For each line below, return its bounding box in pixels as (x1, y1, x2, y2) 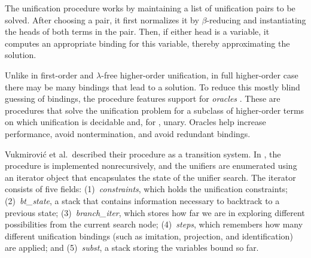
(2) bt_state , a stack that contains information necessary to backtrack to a (5, 194, 280, 207)
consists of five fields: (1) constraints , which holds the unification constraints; (5, 183, 288, 195)
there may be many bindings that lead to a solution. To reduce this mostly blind (5, 80, 300, 93)
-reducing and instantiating (206, 13, 306, 26)
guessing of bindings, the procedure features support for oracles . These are (5, 92, 280, 105)
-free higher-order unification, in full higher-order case (101, 68, 298, 81)
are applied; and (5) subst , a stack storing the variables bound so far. (5, 241, 259, 254)
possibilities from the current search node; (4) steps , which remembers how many (5, 218, 303, 230)
